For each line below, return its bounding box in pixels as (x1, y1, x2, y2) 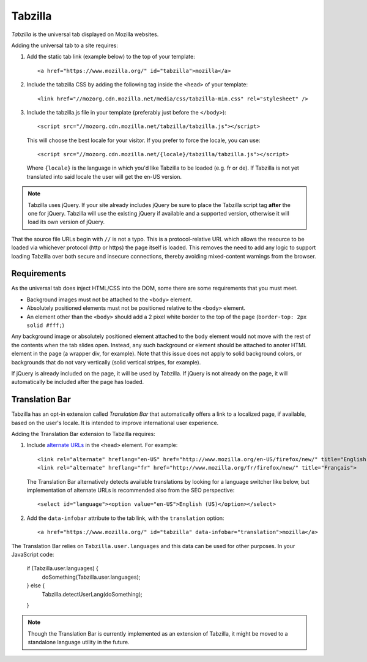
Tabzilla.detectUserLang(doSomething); (42, 590, 143, 598)
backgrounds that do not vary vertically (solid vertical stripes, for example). (11, 358, 201, 366)
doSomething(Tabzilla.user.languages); (42, 573, 141, 581)
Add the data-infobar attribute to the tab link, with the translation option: (26, 514, 224, 522)
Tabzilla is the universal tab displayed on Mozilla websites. (11, 31, 159, 38)
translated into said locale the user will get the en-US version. (26, 173, 182, 180)
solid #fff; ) (26, 322, 64, 329)
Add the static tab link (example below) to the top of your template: (26, 53, 195, 61)
